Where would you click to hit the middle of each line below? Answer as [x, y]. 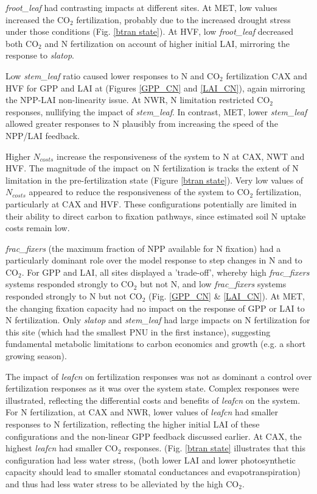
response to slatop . [40, 55]
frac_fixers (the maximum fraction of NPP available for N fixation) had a [143, 248]
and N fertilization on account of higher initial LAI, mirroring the [167, 43]
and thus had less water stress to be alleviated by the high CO [122, 483]
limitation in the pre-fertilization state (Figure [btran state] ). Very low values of [155, 180]
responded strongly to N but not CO [74, 296]
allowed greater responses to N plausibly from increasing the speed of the [142, 123]
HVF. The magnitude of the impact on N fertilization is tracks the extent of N [152, 168]
